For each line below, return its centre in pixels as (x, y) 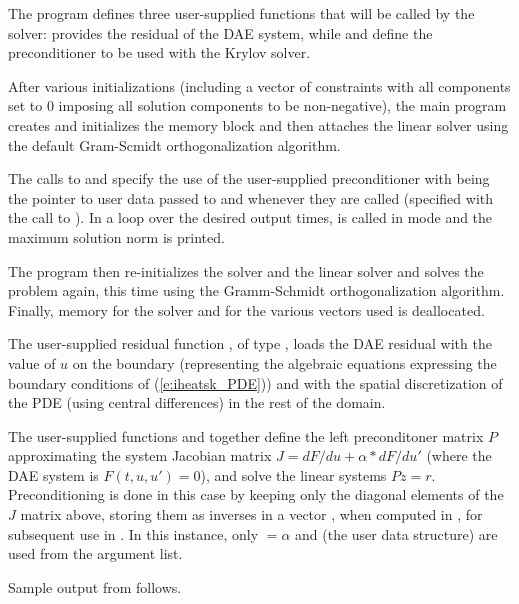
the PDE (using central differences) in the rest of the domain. (197, 402)
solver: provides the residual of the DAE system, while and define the (220, 32)
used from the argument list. (95, 553)
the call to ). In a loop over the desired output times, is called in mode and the (250, 217)
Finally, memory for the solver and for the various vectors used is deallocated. (246, 309)
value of (32, 362)
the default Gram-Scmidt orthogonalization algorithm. (174, 144)
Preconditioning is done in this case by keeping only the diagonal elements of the (256, 494)
